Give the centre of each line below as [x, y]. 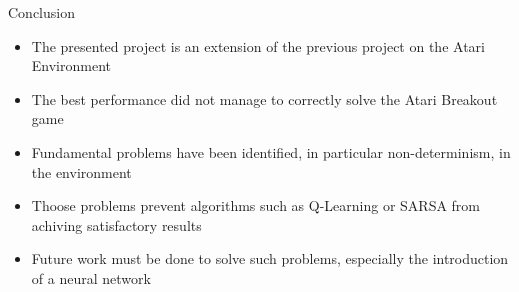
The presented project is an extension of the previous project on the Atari [258, 45]
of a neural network [91, 277]
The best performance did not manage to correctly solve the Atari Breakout [264, 98]
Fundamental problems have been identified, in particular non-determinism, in [271, 151]
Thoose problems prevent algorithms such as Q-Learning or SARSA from [256, 205]
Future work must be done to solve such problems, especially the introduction [270, 258]
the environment [81, 171]
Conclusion [41, 12]
